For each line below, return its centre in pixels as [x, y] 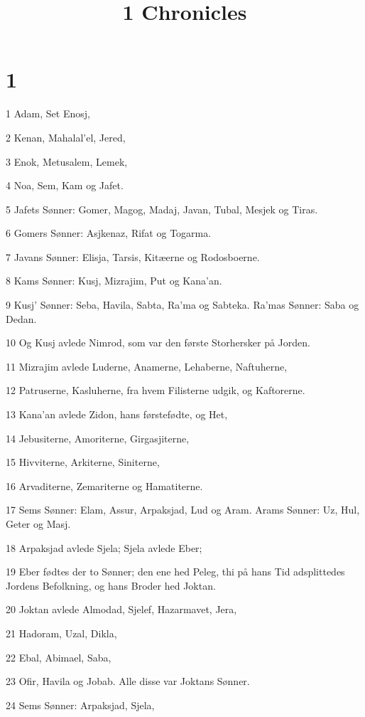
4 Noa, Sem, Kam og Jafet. [65, 185]
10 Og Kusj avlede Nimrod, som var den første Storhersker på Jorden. [158, 342]
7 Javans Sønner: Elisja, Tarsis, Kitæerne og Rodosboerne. [133, 256]
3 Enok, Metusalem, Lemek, [67, 161]
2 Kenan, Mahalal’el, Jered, [66, 137]
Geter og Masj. [38, 524]
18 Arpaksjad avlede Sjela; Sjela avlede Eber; [104, 547]
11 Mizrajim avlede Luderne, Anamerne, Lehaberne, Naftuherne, [147, 366]
